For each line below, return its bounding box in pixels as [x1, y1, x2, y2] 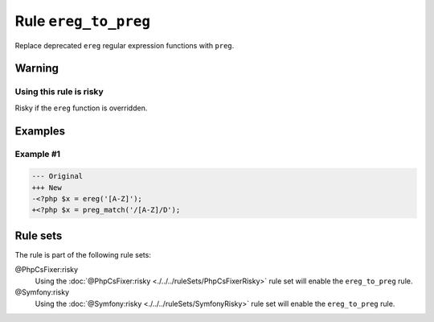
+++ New [31, 183, 62, 192]
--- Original [31, 171, 84, 181]
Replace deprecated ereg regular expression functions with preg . [14, 40, 235, 50]
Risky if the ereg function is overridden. [14, 103, 148, 113]
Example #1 [14, 149, 60, 160]
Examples [14, 124, 66, 138]
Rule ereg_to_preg [14, 12, 151, 30]
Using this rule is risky [14, 86, 104, 97]
